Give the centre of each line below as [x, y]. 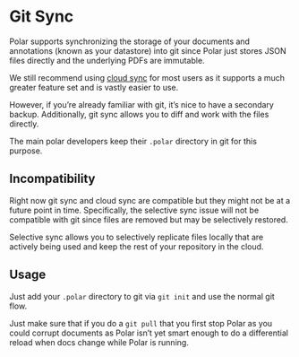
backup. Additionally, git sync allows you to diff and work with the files [139, 114]
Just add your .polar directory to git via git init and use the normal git [142, 296]
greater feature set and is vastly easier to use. [94, 87]
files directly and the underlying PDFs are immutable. [107, 60]
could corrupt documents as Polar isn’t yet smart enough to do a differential [149, 333]
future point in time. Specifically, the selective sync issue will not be [134, 210]
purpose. [26, 151]
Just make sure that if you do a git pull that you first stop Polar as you [141, 323]
